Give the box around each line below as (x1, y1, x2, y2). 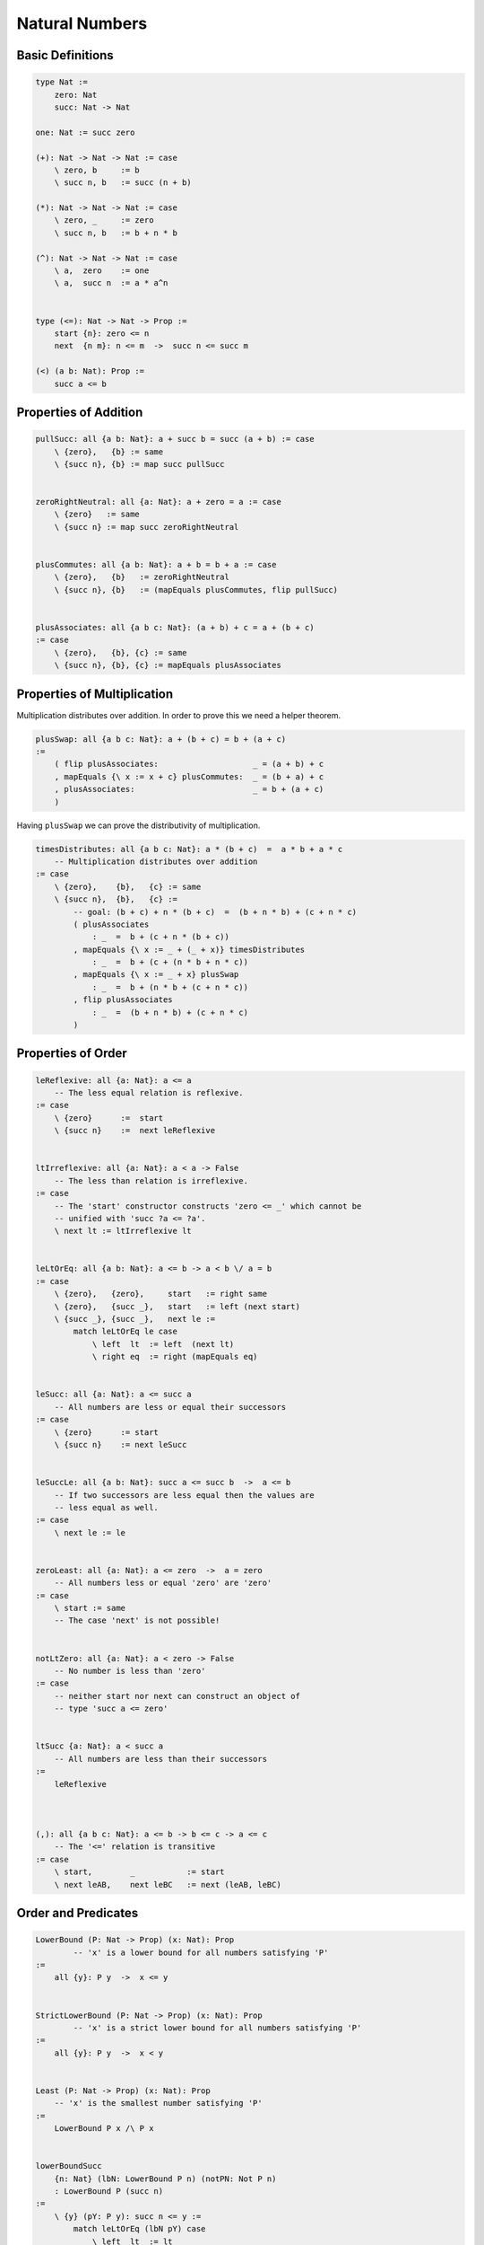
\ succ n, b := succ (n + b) (54, 178, 192, 188)
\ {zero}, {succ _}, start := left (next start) (54, 1301, 300, 1311)
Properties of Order (16, 1046, 127, 1061)
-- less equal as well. (54, 1502, 159, 1512)
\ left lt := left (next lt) (91, 1339, 235, 1349)
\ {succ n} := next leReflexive (54, 1125, 215, 1136)
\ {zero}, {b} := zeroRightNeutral (54, 572, 230, 583)
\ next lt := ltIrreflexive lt (54, 1226, 192, 1237)
